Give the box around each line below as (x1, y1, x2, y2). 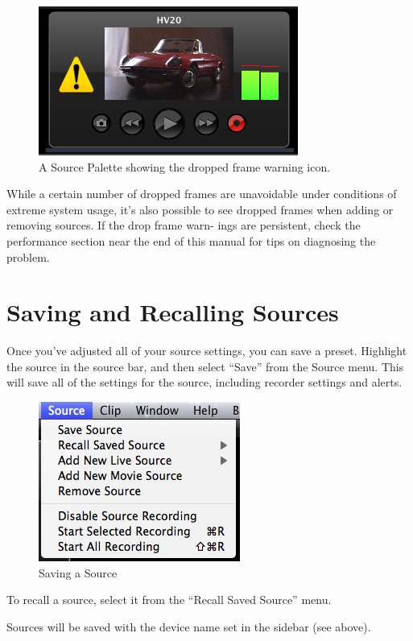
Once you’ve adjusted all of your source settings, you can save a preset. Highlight (6, 342, 407, 359)
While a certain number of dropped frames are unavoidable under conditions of (6, 185, 397, 202)
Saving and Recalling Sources (6, 296, 339, 329)
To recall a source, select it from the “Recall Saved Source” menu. (6, 591, 332, 608)
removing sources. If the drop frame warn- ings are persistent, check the (6, 217, 361, 234)
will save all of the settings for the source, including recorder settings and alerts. (6, 374, 403, 391)
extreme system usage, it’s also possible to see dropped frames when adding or (6, 201, 394, 217)
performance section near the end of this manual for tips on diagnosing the (6, 232, 376, 249)
